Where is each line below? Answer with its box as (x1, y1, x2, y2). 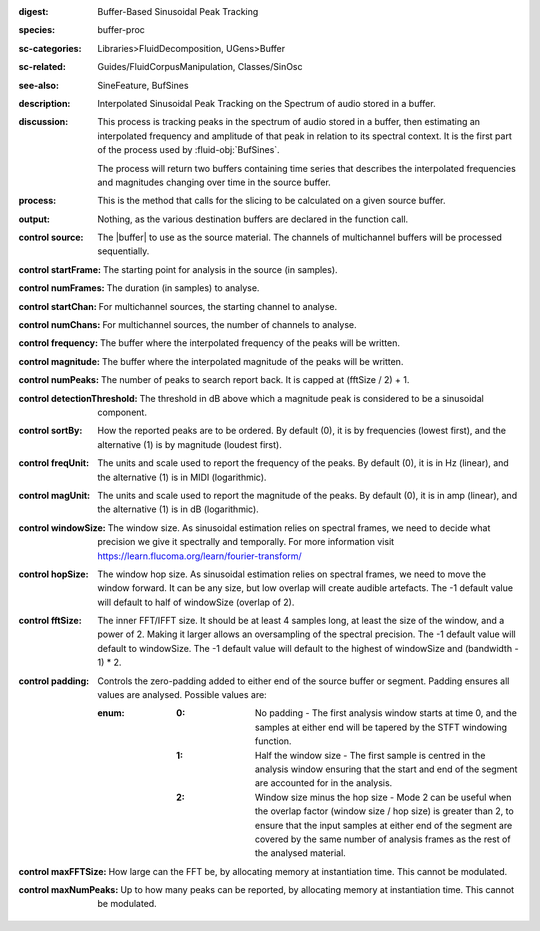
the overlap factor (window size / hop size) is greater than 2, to (255, 805, 514, 817)
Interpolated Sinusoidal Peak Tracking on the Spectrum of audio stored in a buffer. (97, 97, 436, 109)
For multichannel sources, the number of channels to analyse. (101, 319, 357, 331)
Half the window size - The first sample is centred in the (255, 749, 486, 761)
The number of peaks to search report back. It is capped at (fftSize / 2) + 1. (100, 374, 410, 386)
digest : (18, 6, 49, 17)
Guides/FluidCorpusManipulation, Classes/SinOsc (97, 61, 304, 73)
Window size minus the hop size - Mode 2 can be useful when (255, 791, 512, 803)
